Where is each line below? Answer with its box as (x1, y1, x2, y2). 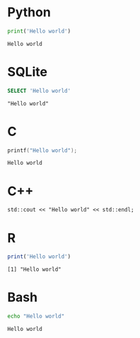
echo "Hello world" (7, 313, 65, 320)
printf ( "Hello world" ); (7, 146, 78, 154)
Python (7, 4, 51, 21)
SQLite (7, 64, 48, 80)
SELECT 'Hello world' (7, 87, 71, 94)
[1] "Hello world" (7, 266, 62, 273)
